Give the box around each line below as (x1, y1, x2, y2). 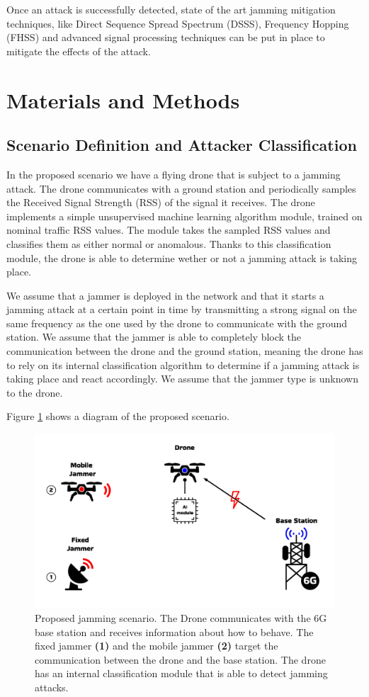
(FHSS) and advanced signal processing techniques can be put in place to (6, 30, 325, 45)
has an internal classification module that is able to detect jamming (35, 666, 328, 681)
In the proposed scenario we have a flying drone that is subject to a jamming (6, 166, 341, 181)
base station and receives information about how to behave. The (35, 624, 314, 639)
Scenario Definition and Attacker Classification (6, 134, 357, 156)
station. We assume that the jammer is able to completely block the (6, 329, 302, 344)
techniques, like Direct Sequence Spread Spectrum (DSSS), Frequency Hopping (6, 16, 349, 30)
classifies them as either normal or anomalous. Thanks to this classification (6, 236, 331, 251)
